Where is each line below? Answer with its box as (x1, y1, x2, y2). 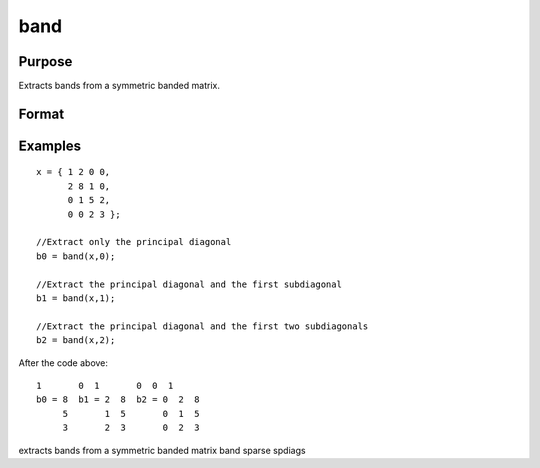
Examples (18, 137, 82, 154)
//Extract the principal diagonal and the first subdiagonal (36, 278, 342, 290)
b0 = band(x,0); (36, 250, 116, 262)
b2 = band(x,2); (36, 335, 116, 346)
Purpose (18, 53, 73, 70)
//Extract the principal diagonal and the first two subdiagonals (36, 320, 369, 332)
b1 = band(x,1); (36, 293, 116, 304)
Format (18, 105, 65, 122)
